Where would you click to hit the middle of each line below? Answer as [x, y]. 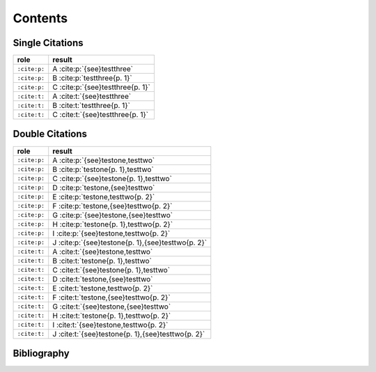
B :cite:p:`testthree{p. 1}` [92, 78]
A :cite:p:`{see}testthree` [93, 69]
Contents [40, 18]
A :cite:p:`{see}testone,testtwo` [104, 160]
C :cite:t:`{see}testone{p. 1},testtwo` [111, 270]
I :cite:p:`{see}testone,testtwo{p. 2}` [111, 233]
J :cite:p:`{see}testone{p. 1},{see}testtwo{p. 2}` [130, 242]
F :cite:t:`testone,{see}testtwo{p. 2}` [111, 297]
